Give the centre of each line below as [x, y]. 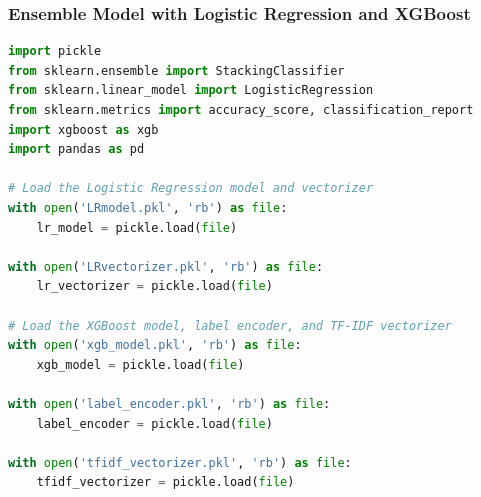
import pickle [55, 51]
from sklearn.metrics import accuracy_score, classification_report [241, 110]
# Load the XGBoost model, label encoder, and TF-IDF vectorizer [230, 325]
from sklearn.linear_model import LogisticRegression [191, 90]
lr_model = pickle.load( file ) [137, 227]
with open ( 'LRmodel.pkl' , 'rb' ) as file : [148, 207]
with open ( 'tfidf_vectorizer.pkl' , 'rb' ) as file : [180, 462]
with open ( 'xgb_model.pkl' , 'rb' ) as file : [155, 345]
